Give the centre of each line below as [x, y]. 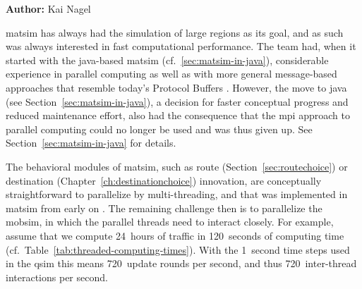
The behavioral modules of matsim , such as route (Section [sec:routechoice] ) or [177, 166]
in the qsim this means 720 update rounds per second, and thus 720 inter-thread [181, 263]
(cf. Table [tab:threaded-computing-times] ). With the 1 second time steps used [178, 249]
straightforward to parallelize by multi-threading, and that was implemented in [177, 194]
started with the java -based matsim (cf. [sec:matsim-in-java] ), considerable [167, 60]
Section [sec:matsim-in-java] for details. [91, 143]
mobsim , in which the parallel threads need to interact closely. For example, [170, 222]
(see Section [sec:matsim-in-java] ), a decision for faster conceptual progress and [177, 101]
